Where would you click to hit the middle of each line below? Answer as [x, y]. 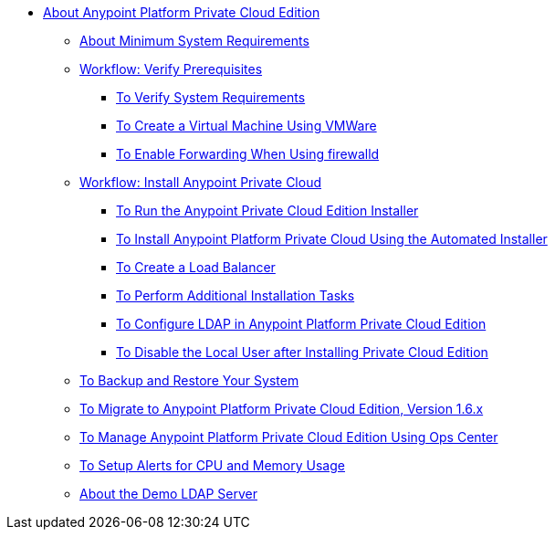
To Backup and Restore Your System [189, 380]
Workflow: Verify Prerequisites [171, 69]
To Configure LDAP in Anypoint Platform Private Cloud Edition [301, 324]
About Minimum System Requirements [194, 41]
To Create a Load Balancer [196, 267]
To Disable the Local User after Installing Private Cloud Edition [302, 352]
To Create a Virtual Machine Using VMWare [246, 126]
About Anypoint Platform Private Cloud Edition [182, 12]
